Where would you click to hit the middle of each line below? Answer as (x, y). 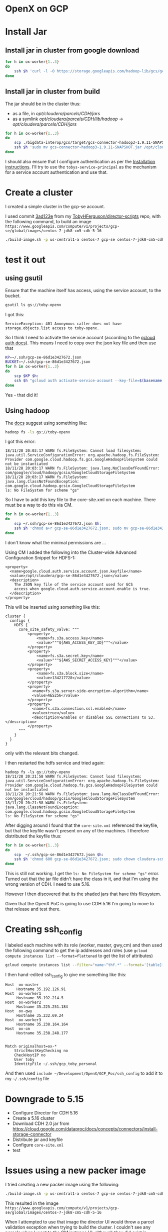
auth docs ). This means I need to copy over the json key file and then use (81, 343)
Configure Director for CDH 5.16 (45, 1113)
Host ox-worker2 (23, 1003)
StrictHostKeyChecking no (41, 1051)
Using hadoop (27, 411)
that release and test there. (33, 909)
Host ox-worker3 (23, 1020)
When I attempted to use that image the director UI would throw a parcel (79, 1222)
